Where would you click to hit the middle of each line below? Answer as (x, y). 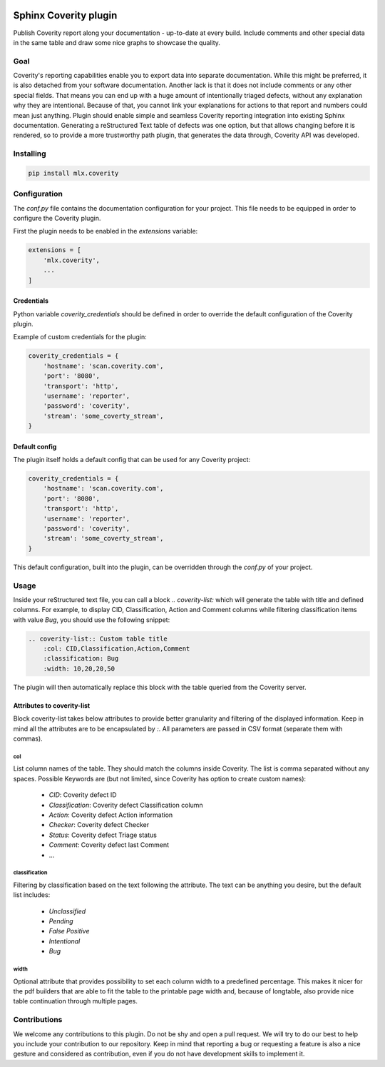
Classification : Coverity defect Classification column (126, 805)
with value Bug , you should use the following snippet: (92, 620)
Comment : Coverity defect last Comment (109, 845)
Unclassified (67, 911)
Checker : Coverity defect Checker (99, 825)
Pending (61, 921)
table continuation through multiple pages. (76, 1001)
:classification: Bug (81, 658)
